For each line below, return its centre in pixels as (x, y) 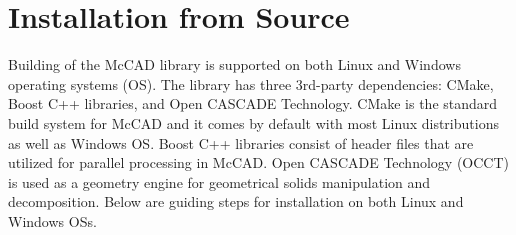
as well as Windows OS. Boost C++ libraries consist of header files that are (241, 142)
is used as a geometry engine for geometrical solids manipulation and (219, 181)
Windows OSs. (52, 220)
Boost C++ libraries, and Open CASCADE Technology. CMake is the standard (253, 103)
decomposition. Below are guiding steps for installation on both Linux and (236, 201)
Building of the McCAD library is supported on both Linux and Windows (234, 64)
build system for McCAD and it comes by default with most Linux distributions (253, 122)
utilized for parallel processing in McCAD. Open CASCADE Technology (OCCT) (258, 162)
